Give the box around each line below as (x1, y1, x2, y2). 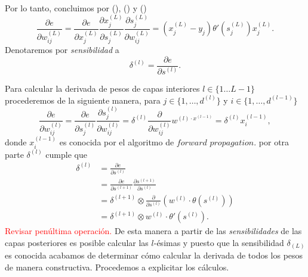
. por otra (254, 136, 289, 148)
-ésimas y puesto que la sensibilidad (153, 236, 284, 248)
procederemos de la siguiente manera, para (5, 94, 161, 106)
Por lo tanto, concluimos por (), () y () (5, 2, 147, 14)
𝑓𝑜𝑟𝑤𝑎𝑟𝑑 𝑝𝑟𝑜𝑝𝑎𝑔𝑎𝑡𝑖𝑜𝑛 (176, 139, 254, 148)
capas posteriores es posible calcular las (5, 236, 149, 248)
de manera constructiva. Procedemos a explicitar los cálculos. (5, 260, 229, 273)
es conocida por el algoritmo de (59, 136, 174, 148)
